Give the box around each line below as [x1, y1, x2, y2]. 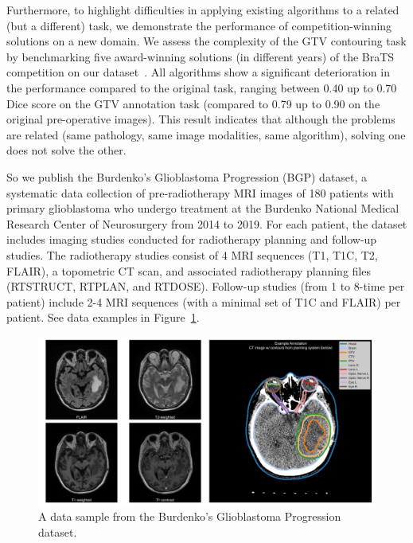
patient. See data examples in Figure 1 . [6, 309, 200, 326]
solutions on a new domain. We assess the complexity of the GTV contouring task [6, 33, 407, 49]
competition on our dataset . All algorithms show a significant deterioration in [6, 64, 390, 80]
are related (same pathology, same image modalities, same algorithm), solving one [6, 126, 406, 143]
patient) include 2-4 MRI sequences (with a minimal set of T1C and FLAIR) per [6, 293, 401, 310]
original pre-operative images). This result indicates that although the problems [6, 111, 395, 127]
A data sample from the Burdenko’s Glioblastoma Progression [38, 508, 341, 525]
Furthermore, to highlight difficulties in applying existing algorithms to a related [6, 2, 399, 18]
